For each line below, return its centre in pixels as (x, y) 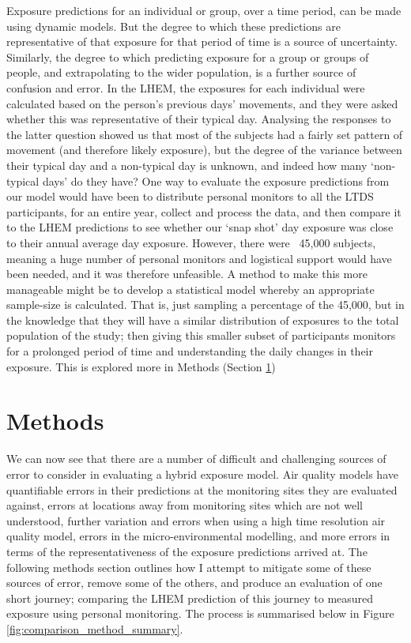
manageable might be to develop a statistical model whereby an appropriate (190, 289)
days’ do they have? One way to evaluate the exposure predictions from (216, 180)
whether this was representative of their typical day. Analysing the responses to (199, 119)
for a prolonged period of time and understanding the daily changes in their (190, 351)
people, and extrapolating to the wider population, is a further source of (181, 72)
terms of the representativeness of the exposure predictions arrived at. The (187, 551)
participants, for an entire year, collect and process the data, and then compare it (204, 211)
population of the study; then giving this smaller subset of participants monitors (201, 335)
